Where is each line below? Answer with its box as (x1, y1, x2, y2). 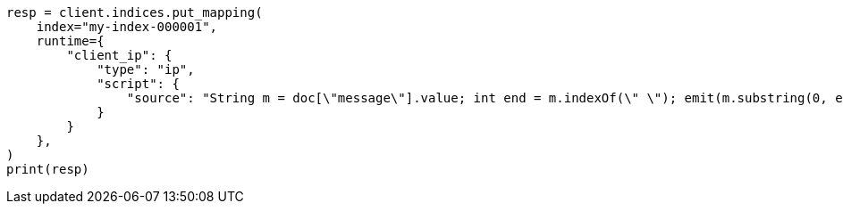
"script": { (97, 77, 180, 91)
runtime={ (36, 34, 105, 48)
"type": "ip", (97, 62, 195, 77)
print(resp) (6, 162, 89, 176)
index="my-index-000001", (36, 20, 218, 34)
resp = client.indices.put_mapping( (6, 5, 263, 20)
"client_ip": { (66, 48, 173, 62)
